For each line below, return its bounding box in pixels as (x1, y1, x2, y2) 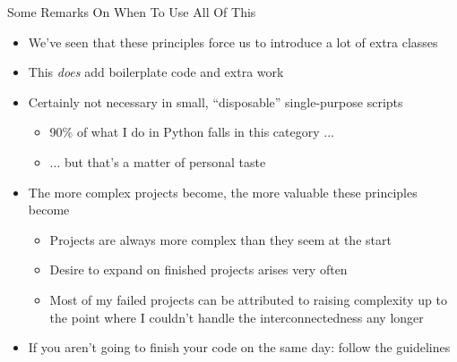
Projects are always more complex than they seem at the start (49, 230, 392, 248)
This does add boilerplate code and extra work (28, 63, 284, 81)
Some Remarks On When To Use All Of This (7, 3, 256, 21)
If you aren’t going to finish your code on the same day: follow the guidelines (28, 338, 451, 357)
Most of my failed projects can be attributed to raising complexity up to (49, 290, 447, 308)
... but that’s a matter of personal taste (49, 152, 266, 171)
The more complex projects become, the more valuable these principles (28, 182, 418, 201)
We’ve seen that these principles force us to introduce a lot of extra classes (28, 32, 438, 51)
